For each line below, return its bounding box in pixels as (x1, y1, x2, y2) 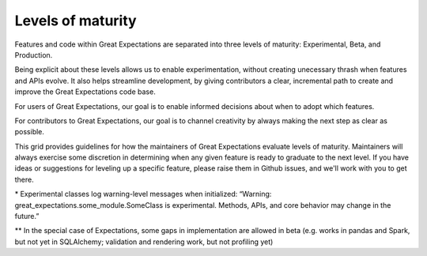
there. (14, 175, 35, 184)
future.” (14, 212, 40, 221)
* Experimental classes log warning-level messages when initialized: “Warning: (14, 190, 272, 199)
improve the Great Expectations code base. (14, 87, 156, 96)
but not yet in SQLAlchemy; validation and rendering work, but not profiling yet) (14, 237, 274, 247)
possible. (14, 127, 45, 137)
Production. (14, 50, 53, 59)
